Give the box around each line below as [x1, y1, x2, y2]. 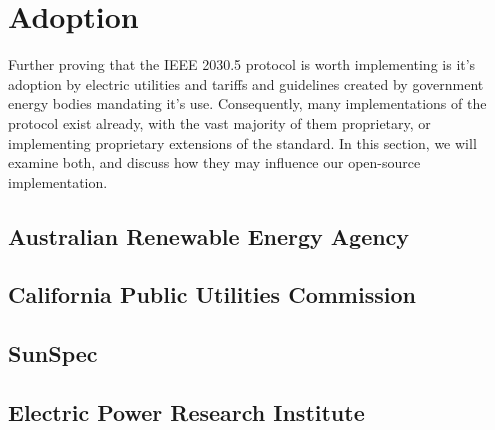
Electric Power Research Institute [8, 397, 365, 428]
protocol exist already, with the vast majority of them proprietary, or [8, 112, 431, 133]
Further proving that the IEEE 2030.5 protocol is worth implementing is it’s [8, 54, 476, 75]
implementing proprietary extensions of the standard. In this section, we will [8, 132, 477, 153]
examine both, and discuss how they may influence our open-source [8, 152, 421, 173]
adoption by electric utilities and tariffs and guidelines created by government [8, 73, 484, 94]
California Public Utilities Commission [8, 279, 416, 310]
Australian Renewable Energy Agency [8, 220, 410, 251]
